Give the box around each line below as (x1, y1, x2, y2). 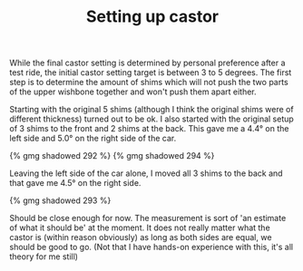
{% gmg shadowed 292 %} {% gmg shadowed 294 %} (9, 150, 215, 161)
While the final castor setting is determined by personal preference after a (9, 57, 286, 69)
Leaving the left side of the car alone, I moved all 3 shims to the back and (9, 168, 283, 179)
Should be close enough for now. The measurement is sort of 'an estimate (9, 213, 287, 224)
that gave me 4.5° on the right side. (9, 178, 142, 189)
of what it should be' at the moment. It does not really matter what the (9, 222, 270, 233)
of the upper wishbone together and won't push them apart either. (9, 86, 257, 97)
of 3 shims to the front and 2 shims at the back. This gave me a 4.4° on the (9, 123, 289, 134)
